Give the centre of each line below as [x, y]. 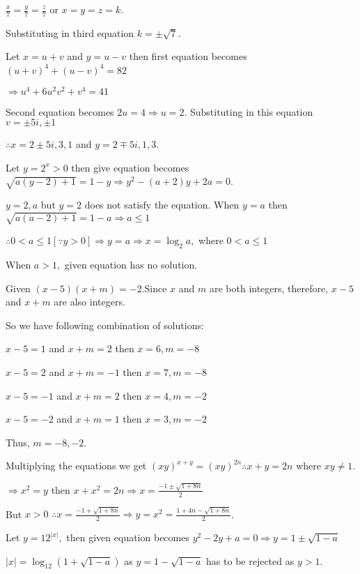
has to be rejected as [250, 560]
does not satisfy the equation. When [162, 205]
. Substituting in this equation [249, 111]
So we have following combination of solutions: [105, 325]
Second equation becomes [60, 111]
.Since [154, 288]
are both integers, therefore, [269, 288]
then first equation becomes [188, 56]
